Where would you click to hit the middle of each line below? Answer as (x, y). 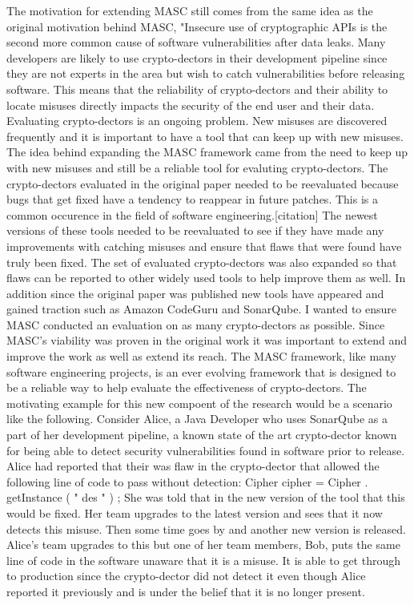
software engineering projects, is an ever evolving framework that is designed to (201, 371)
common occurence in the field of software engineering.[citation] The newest (192, 214)
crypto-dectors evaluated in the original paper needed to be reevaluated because (203, 183)
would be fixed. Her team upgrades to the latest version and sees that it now (195, 513)
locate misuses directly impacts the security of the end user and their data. (191, 105)
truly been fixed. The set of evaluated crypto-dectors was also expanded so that (202, 262)
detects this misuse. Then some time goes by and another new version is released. (206, 528)
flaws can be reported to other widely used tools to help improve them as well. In (206, 278)
